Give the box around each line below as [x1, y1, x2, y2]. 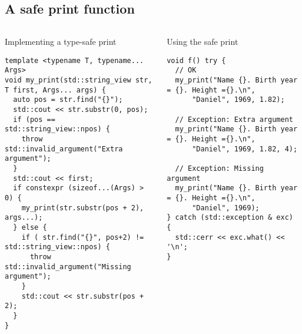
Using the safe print [167, 35, 238, 48]
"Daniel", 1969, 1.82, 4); [192, 144, 298, 153]
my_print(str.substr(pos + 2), [21, 203, 144, 212]
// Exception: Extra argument [175, 115, 293, 124]
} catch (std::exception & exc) [167, 213, 293, 222]
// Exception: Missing [175, 164, 264, 173]
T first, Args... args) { [5, 85, 106, 94]
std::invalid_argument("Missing [5, 262, 131, 271]
